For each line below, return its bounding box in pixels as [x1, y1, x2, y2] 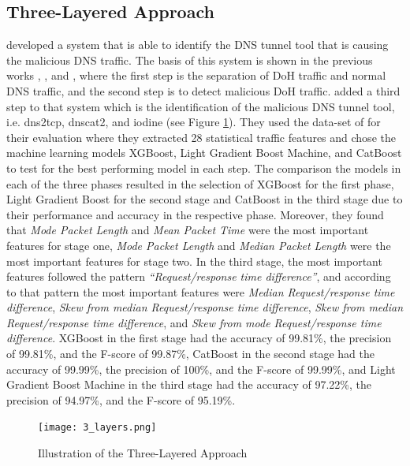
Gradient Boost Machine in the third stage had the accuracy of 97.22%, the [6, 376, 371, 393]
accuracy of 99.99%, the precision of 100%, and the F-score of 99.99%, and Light [6, 360, 396, 377]
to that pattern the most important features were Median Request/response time [6, 283, 395, 300]
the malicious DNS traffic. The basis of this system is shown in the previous [6, 51, 373, 68]
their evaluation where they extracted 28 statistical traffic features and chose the [6, 129, 396, 145]
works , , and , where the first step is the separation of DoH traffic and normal [6, 67, 386, 84]
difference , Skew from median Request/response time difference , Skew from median [6, 299, 404, 315]
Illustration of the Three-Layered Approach [38, 445, 248, 461]
